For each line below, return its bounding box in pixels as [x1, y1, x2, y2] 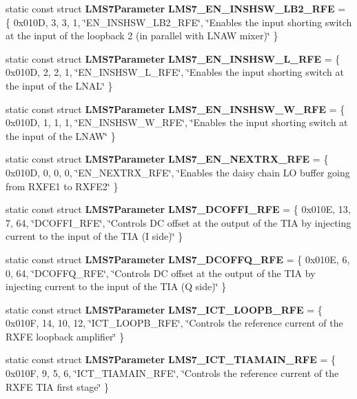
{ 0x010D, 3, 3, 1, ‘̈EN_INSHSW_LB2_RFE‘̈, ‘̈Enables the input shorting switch [6, 14, 352, 29]
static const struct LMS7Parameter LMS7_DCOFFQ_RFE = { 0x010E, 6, [6, 252, 350, 266]
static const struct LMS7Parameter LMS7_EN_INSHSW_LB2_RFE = [6, 1, 346, 15]
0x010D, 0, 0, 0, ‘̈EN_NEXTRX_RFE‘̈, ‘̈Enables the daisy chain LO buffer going [6, 165, 350, 179]
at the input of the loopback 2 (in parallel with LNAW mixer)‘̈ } [6, 28, 278, 43]
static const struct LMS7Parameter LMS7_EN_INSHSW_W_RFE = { [6, 101, 345, 116]
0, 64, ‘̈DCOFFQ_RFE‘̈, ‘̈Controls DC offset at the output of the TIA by [6, 265, 316, 280]
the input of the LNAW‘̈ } [6, 128, 116, 143]
